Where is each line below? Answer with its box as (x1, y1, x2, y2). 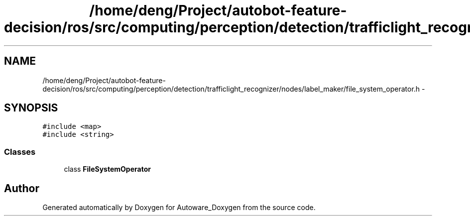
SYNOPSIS (4, 102, 58, 114)
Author (4, 182, 39, 195)
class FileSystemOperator (64, 165, 151, 174)
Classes (4, 146, 36, 157)
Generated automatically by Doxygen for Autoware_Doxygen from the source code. (42, 203, 316, 212)
